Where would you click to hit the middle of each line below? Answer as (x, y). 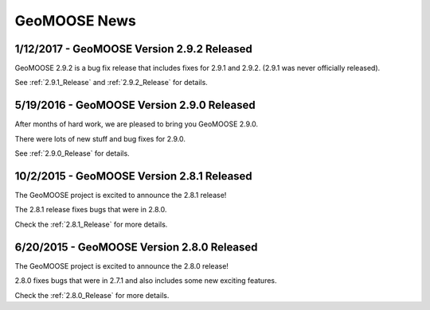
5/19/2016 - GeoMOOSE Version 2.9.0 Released (135, 105)
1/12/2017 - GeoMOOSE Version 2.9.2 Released (133, 49)
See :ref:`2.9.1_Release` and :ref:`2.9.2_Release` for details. (111, 83)
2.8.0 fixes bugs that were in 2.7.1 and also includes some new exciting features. (146, 281)
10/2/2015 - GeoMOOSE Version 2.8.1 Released (133, 176)
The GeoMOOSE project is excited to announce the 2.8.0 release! (121, 265)
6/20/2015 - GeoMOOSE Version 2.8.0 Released (136, 247)
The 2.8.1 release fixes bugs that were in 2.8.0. (91, 210)
